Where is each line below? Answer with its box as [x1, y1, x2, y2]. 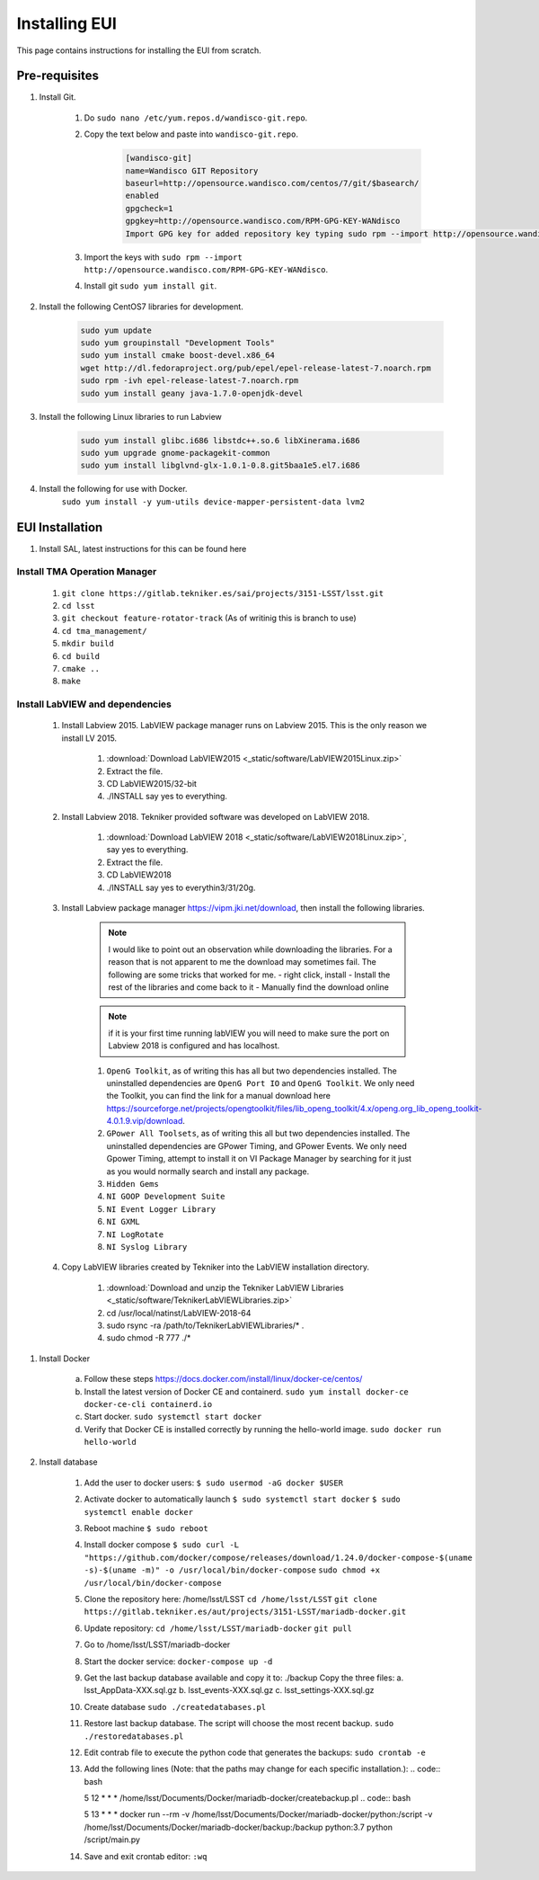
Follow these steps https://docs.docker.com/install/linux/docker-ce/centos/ [84, 1374, 363, 1385]
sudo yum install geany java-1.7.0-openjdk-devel [80, 388, 304, 398]
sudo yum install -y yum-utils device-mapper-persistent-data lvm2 [61, 496, 366, 507]
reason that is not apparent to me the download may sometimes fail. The [108, 957, 376, 967]
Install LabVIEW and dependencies [16, 698, 172, 710]
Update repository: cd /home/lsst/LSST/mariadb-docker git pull [84, 1623, 352, 1634]
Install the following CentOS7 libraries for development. [39, 301, 244, 312]
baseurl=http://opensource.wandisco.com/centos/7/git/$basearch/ [125, 178, 420, 188]
